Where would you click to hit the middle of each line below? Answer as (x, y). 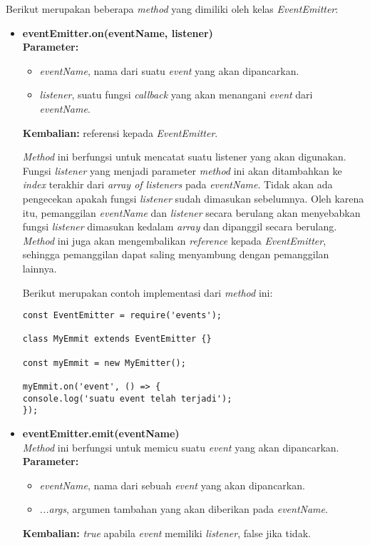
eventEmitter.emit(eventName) (101, 433)
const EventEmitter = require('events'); (122, 316)
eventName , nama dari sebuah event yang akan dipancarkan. (172, 485)
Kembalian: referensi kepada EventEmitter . (120, 132)
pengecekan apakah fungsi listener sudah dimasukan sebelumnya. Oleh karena (193, 198)
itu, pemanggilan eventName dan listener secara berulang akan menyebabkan (191, 212)
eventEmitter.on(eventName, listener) (118, 32)
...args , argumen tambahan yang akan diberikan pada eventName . (184, 509)
